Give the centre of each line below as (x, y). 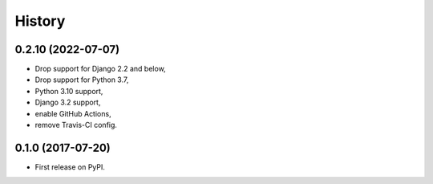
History (40, 21)
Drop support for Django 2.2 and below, (100, 69)
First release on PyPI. (70, 167)
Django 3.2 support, (68, 102)
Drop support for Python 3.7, (82, 80)
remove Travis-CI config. (76, 125)
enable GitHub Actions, (73, 113)
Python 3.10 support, (69, 91)
